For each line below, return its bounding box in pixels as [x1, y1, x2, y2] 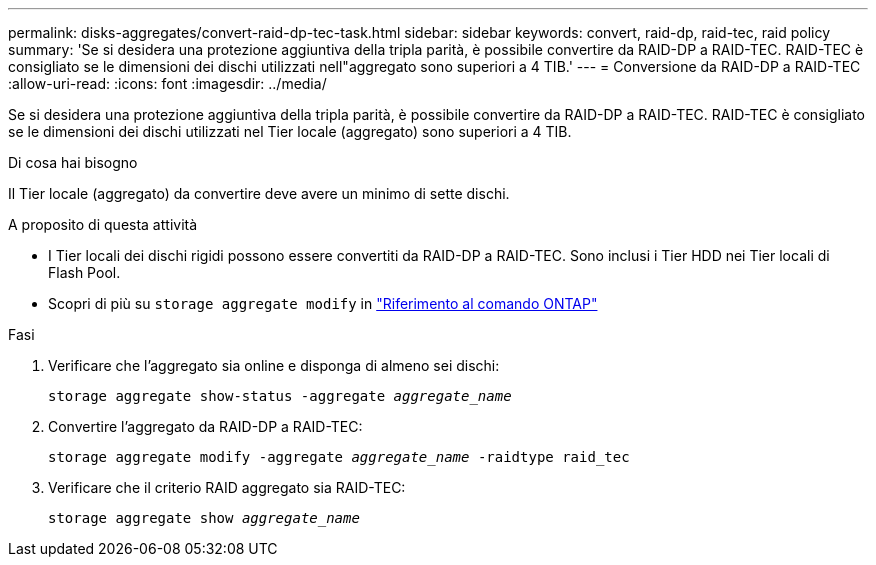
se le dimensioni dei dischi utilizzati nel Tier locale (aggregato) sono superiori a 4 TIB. [8, 123, 572, 140]
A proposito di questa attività [8, 216, 198, 233]
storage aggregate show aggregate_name [48, 510, 360, 526]
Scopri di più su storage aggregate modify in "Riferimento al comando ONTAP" [48, 295, 598, 312]
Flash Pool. [48, 264, 121, 281]
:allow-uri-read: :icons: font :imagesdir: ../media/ [8, 75, 327, 92]
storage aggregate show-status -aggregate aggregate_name [48, 388, 512, 404]
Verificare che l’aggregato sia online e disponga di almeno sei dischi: [48, 357, 500, 374]
